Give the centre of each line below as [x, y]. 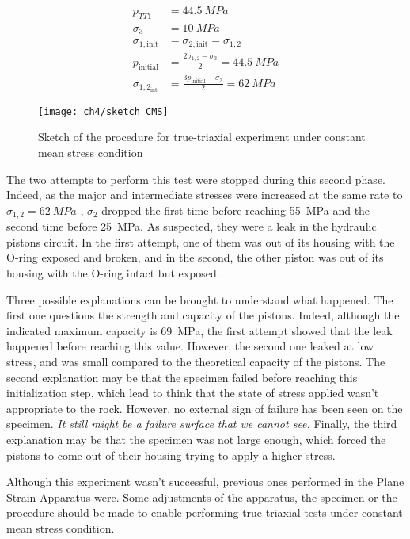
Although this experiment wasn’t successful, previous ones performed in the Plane [205, 482]
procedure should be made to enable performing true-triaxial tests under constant [205, 512]
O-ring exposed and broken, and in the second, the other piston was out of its [195, 257]
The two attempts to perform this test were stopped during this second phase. [196, 179]
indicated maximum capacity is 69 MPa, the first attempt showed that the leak [199, 330]
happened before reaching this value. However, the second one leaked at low [190, 346]
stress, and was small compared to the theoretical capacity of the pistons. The [196, 361]
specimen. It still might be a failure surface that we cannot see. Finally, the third [202, 424]
